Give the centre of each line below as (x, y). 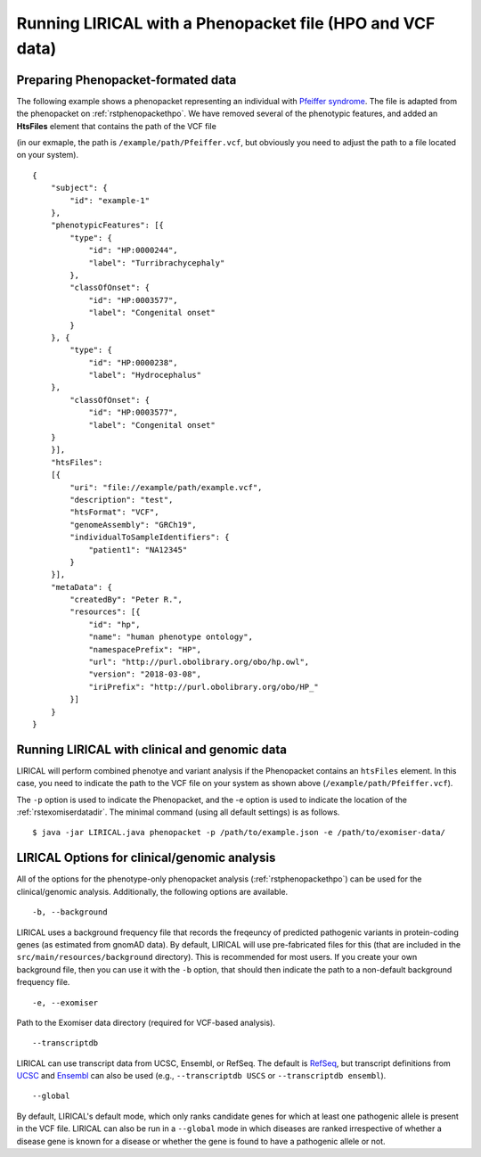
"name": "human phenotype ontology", (171, 637)
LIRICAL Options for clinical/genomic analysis (146, 858)
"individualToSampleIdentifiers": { (150, 537)
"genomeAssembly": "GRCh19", (134, 525)
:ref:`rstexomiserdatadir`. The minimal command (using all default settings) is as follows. (178, 812)
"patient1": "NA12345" (138, 550)
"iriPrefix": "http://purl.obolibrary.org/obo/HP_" (204, 687)
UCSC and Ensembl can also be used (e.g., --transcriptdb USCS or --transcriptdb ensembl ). (201, 1076)
